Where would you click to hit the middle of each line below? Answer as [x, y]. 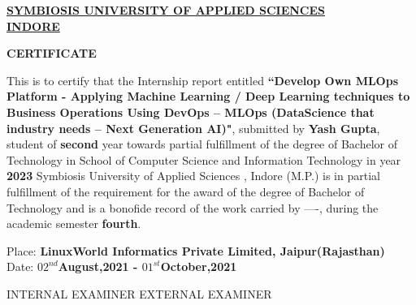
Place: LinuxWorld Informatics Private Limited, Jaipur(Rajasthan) [196, 250]
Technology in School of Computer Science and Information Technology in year [204, 159]
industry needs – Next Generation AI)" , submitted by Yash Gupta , [193, 128]
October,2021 [199, 266]
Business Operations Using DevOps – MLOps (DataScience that [191, 112]
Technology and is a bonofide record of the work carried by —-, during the [193, 207]
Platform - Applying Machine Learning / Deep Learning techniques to [208, 96]
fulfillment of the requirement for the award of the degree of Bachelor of [186, 191]
